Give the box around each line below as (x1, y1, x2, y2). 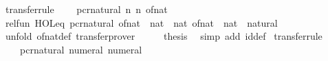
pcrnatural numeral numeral (19, 42, 142, 56)
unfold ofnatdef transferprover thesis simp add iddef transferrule (5, 29, 322, 43)
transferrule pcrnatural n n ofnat (5, 2, 168, 16)
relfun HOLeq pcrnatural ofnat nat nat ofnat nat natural (5, 15, 278, 29)
